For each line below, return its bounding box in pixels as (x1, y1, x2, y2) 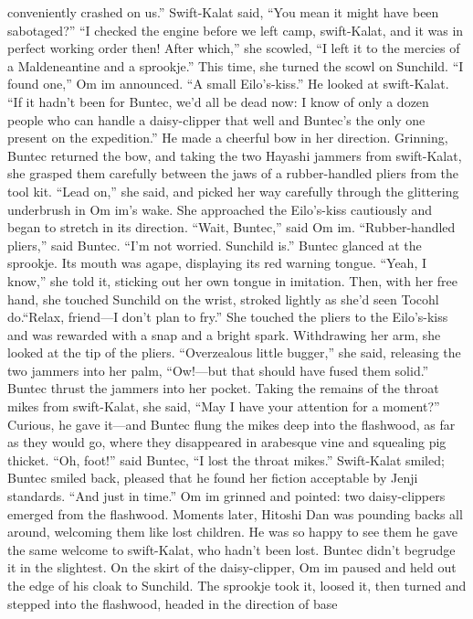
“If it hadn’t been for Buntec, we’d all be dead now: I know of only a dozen (7, 91, 429, 111)
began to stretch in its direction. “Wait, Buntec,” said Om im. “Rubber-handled (7, 218, 456, 237)
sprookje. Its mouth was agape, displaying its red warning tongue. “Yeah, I (7, 253, 427, 272)
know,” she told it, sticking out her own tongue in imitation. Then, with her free (7, 271, 458, 290)
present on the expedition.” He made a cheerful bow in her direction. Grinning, (7, 128, 448, 147)
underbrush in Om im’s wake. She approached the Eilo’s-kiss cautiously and (7, 199, 433, 219)
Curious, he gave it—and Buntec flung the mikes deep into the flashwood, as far (7, 414, 456, 433)
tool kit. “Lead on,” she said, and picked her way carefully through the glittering (7, 181, 459, 200)
